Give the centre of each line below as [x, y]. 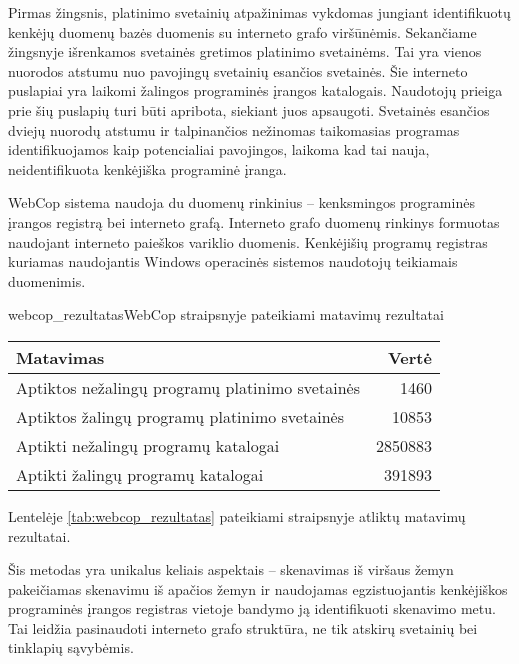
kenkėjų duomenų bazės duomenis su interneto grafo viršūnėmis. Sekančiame [242, 31]
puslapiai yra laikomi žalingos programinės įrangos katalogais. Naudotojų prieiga [255, 90]
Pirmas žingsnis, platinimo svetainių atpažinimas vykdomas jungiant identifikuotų [259, 12]
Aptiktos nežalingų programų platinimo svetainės [188, 387]
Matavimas [60, 357]
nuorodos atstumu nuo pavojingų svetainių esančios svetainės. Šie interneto [238, 70]
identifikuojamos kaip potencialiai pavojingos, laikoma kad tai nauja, [219, 149]
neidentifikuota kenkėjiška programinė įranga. [147, 168]
